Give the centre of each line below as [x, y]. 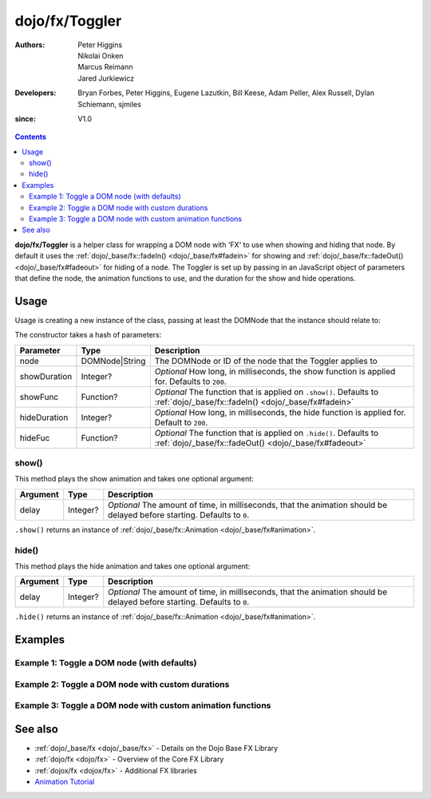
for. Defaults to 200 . [190, 382]
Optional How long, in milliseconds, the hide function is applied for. [280, 412]
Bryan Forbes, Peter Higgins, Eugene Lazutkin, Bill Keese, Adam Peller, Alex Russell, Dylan [226, 93]
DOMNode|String [113, 361]
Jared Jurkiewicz [106, 78]
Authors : [30, 45]
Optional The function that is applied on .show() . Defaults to [267, 392]
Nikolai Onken [101, 55]
